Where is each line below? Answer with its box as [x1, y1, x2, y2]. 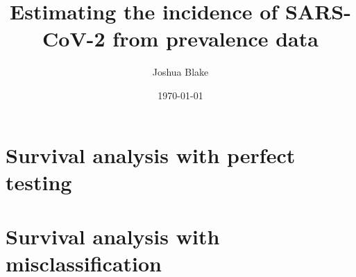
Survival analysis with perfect [6, 140, 296, 169]
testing [6, 167, 72, 196]
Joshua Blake [152, 65, 209, 79]
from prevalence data [112, 24, 319, 53]
